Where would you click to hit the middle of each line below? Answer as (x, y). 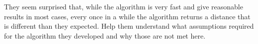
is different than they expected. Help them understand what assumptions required (129, 26)
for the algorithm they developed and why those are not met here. (105, 35)
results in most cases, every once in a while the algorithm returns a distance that (127, 16)
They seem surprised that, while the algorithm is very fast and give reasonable (124, 6)
